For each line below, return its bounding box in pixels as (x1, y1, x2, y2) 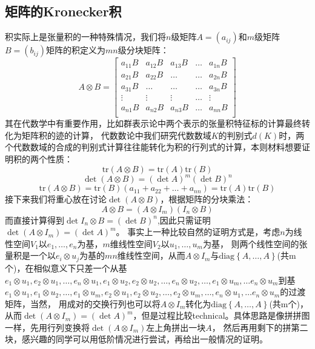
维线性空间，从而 (117, 249, 185, 262)
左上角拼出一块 (146, 321, 206, 333)
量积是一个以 (5, 249, 56, 262)
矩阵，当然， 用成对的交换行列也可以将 (5, 297, 161, 310)
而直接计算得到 (5, 213, 64, 226)
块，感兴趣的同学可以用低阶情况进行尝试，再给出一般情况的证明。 (5, 333, 268, 345)
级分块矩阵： (118, 44, 169, 56)
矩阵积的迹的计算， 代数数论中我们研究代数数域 (21, 128, 211, 141)
